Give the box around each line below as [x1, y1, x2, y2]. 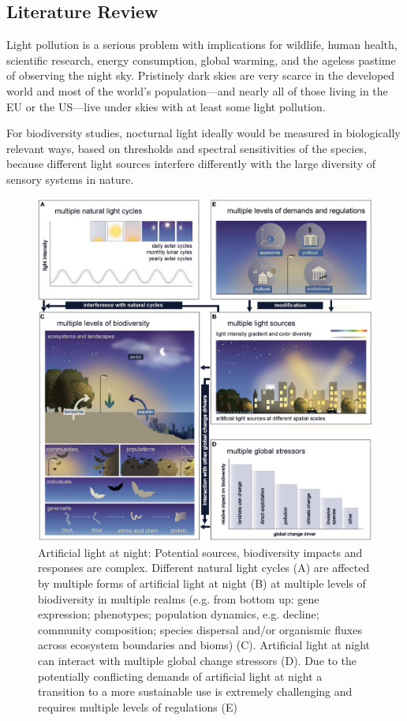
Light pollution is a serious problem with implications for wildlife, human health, [6, 36, 398, 53]
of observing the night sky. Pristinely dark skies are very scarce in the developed [6, 67, 395, 84]
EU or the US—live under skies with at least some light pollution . [6, 98, 326, 114]
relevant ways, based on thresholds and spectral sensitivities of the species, [6, 140, 368, 156]
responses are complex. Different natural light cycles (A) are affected [38, 559, 370, 576]
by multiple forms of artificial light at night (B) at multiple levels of [38, 574, 366, 591]
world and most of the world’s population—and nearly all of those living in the [6, 82, 388, 99]
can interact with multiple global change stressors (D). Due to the [38, 652, 357, 668]
